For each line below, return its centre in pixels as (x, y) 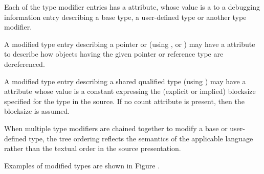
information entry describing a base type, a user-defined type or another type (125, 17)
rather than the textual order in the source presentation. (93, 148)
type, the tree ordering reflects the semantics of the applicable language (141, 138)
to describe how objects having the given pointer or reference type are (114, 54)
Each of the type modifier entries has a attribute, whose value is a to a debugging (132, 7)
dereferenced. (25, 64)
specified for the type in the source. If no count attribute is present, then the (124, 101)
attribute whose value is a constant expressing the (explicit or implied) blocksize (130, 91)
